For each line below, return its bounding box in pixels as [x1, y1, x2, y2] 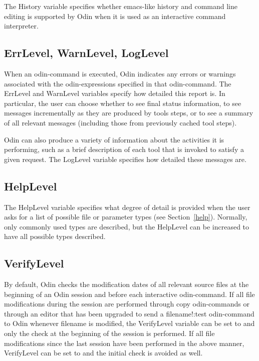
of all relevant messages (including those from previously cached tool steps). [4, 117, 237, 127]
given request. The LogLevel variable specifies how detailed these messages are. [4, 153, 246, 164]
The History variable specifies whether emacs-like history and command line [4, 1, 238, 11]
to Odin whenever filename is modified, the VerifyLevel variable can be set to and [4, 318, 255, 328]
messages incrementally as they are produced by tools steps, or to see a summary [4, 107, 253, 118]
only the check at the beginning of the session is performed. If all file [4, 328, 215, 338]
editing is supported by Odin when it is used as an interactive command [4, 10, 226, 21]
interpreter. [4, 20, 39, 31]
